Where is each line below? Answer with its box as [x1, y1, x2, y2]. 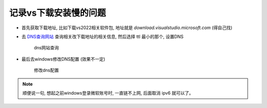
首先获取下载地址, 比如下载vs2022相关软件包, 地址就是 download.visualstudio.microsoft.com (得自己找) [21, 25, 232, 31]
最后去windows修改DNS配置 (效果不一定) [21, 56, 106, 62]
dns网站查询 [34, 45, 59, 51]
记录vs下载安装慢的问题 [9, 7, 106, 18]
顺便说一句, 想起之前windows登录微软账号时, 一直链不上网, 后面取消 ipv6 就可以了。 [22, 90, 194, 96]
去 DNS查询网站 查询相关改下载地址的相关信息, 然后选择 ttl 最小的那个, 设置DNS [21, 34, 184, 39]
